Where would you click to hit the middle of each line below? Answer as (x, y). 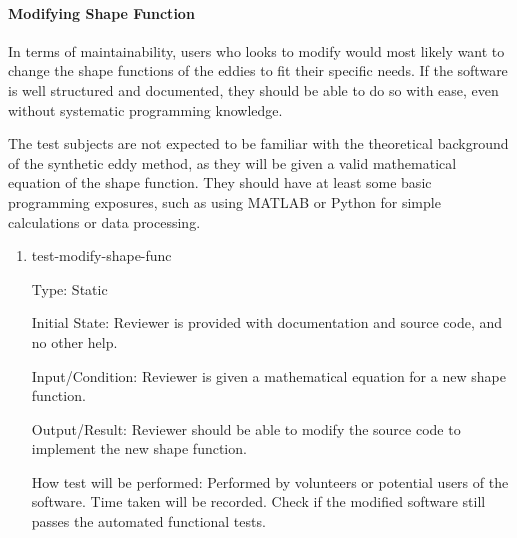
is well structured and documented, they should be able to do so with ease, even (253, 89)
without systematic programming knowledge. (145, 109)
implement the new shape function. (139, 448)
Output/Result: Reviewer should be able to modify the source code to (246, 428)
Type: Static (69, 288)
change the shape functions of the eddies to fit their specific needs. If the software (258, 70)
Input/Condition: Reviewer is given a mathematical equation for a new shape (268, 375)
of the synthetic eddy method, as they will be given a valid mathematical (232, 162)
